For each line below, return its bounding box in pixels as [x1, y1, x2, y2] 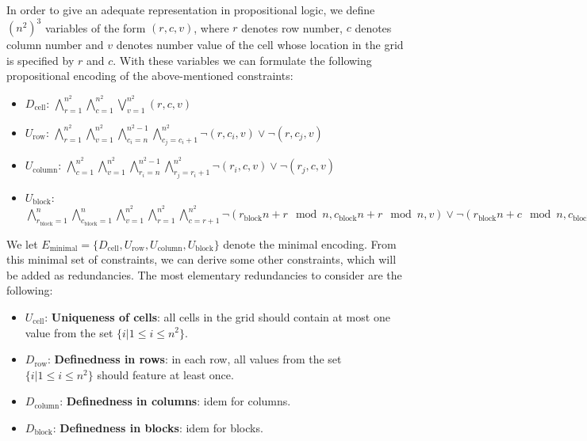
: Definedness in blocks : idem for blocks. [52, 419, 263, 435]
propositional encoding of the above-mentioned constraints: [6, 67, 293, 84]
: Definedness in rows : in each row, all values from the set [47, 351, 342, 367]
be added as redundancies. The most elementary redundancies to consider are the [6, 266, 402, 283]
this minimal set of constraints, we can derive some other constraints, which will [6, 251, 397, 268]
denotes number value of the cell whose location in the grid [116, 36, 404, 53]
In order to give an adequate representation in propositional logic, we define [6, 2, 375, 17]
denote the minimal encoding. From [223, 235, 397, 252]
